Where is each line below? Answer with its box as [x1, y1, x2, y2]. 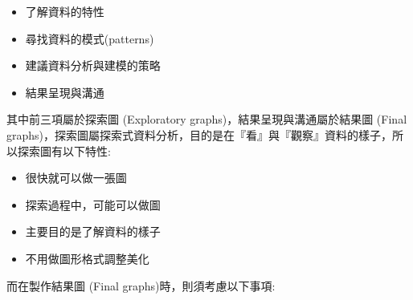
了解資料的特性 [25, 3, 104, 19]
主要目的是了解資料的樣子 [25, 223, 161, 240]
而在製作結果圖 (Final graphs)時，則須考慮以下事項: [6, 277, 276, 294]
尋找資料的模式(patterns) [25, 30, 154, 47]
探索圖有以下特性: [17, 142, 111, 159]
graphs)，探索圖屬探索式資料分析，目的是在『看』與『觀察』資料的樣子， [6, 126, 393, 143]
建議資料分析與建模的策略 [25, 57, 161, 74]
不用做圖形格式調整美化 [25, 249, 149, 266]
